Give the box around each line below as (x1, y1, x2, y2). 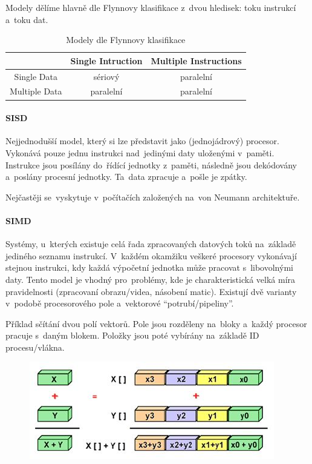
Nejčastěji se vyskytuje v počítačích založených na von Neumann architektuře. (5, 190, 300, 203)
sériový (93, 70, 120, 82)
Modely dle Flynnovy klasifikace (66, 33, 186, 46)
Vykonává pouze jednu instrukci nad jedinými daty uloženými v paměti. (5, 146, 275, 159)
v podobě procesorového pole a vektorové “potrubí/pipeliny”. (5, 297, 234, 310)
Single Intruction (70, 54, 143, 67)
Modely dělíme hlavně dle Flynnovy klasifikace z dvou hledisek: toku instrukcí (5, 1, 296, 13)
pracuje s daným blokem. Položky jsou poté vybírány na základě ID (5, 329, 259, 342)
